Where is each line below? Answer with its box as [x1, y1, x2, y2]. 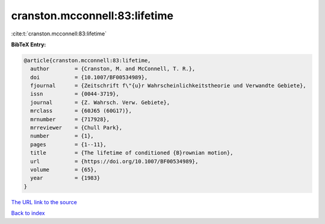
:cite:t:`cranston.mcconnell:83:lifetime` [11, 30, 107, 37]
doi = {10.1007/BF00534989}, [30, 74, 148, 80]
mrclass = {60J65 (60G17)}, [30, 107, 132, 114]
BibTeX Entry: [11, 41, 46, 48]
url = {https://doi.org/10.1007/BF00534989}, [30, 158, 199, 165]
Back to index [11, 210, 45, 217]
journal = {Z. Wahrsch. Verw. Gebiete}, [30, 99, 170, 106]
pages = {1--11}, [30, 141, 107, 148]
